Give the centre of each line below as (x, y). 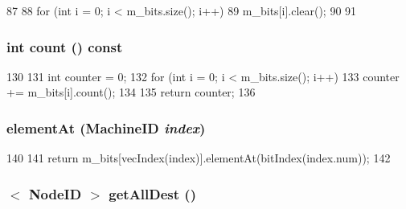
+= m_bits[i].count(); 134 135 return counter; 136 (131, 92)
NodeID (55, 193)
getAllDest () (152, 193)
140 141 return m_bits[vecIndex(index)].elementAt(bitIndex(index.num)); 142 (199, 158)
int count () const (65, 46)
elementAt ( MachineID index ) (106, 127)
